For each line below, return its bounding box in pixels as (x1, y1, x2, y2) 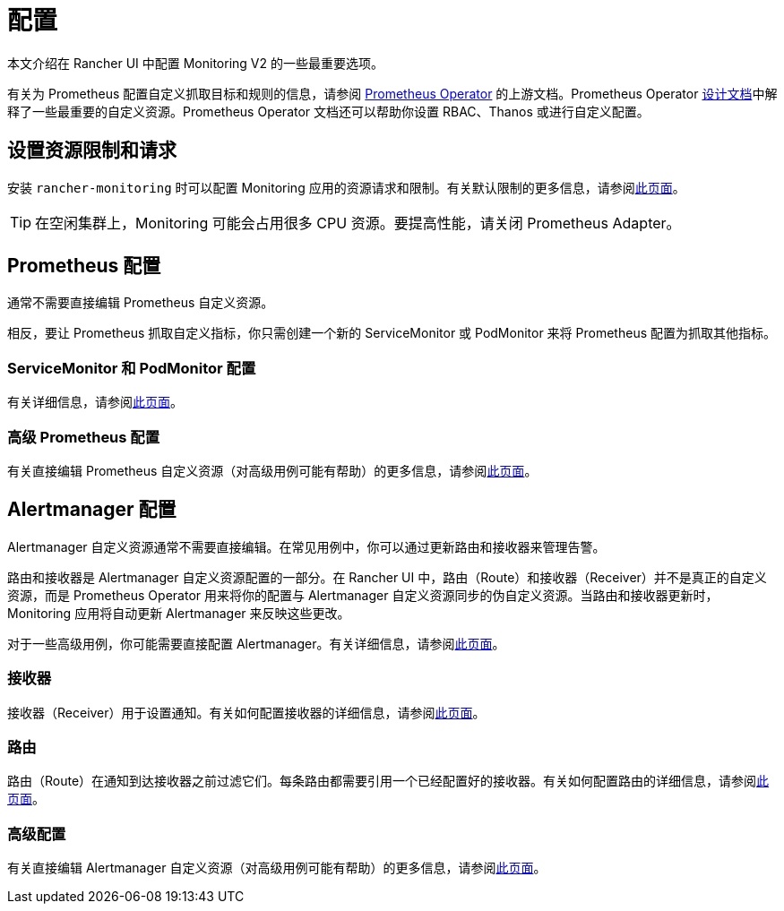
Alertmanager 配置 (7, 498, 177, 521)
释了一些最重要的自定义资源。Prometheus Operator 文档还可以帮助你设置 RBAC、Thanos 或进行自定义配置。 (7, 103, 650, 119)
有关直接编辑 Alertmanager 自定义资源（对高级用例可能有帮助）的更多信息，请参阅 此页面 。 (7, 860, 547, 876)
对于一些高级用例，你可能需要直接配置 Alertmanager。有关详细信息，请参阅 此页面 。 (7, 635, 505, 651)
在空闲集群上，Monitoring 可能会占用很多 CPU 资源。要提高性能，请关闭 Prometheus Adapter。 (35, 213, 681, 232)
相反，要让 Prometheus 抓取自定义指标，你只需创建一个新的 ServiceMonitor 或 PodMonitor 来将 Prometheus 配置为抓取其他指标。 (7, 325, 776, 341)
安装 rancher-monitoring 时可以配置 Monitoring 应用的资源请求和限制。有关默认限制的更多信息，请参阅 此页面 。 (7, 179, 685, 195)
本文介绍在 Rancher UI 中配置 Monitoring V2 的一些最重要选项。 (7, 55, 383, 71)
